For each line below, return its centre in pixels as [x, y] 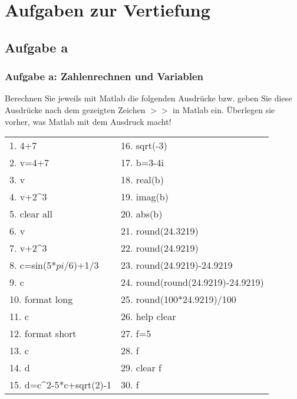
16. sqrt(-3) [144, 146]
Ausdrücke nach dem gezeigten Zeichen [75, 109]
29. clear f [141, 368]
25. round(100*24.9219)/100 [179, 299]
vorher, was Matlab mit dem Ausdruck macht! [88, 121]
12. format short [43, 334]
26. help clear [148, 316]
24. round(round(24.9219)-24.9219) [192, 282]
